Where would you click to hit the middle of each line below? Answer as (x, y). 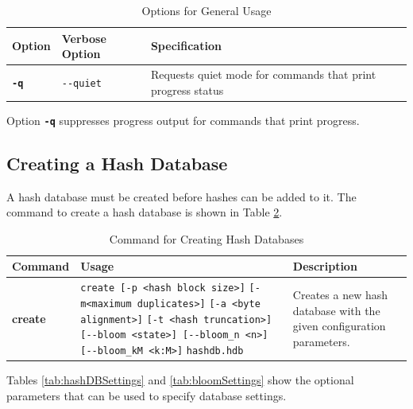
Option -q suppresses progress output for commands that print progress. (183, 120)
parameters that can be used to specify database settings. (147, 395)
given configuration (339, 326)
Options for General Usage (206, 10)
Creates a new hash (340, 295)
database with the (336, 310)
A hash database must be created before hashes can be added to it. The (181, 196)
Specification (186, 46)
